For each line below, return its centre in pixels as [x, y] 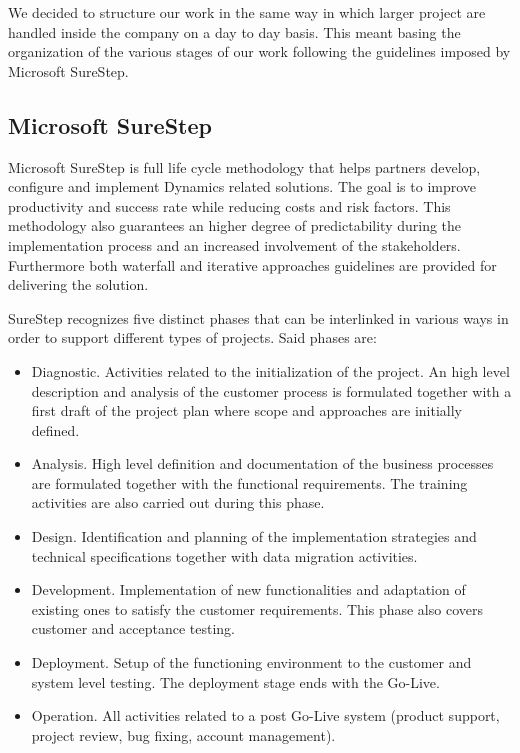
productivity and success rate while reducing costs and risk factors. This [229, 205]
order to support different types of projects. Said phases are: [192, 337]
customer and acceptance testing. [133, 628]
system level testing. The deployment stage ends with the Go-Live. [235, 681]
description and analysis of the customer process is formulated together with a [271, 390]
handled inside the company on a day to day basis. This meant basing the [234, 31]
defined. [55, 429]
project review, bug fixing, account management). [183, 734]
